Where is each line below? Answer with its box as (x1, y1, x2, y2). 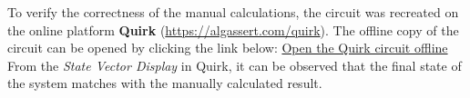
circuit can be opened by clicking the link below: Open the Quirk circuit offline (7, 38, 448, 57)
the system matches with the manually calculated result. (7, 73, 322, 93)
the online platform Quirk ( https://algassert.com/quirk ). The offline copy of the (7, 20, 459, 39)
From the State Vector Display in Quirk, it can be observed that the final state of (7, 55, 462, 74)
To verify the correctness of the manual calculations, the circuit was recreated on (7, 3, 459, 21)
